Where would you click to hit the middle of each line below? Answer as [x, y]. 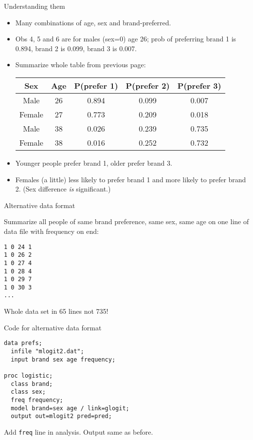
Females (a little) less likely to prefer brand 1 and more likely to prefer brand [131, 179]
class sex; [28, 392]
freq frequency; [37, 400]
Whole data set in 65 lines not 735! [56, 311]
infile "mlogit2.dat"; [47, 351]
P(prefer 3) [199, 85]
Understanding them [35, 6]
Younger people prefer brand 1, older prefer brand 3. [94, 163]
